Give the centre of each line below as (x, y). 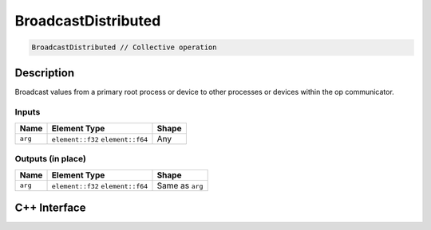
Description (45, 73)
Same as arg (180, 185)
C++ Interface (50, 207)
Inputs (28, 112)
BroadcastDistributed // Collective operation (124, 47)
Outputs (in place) (51, 159)
